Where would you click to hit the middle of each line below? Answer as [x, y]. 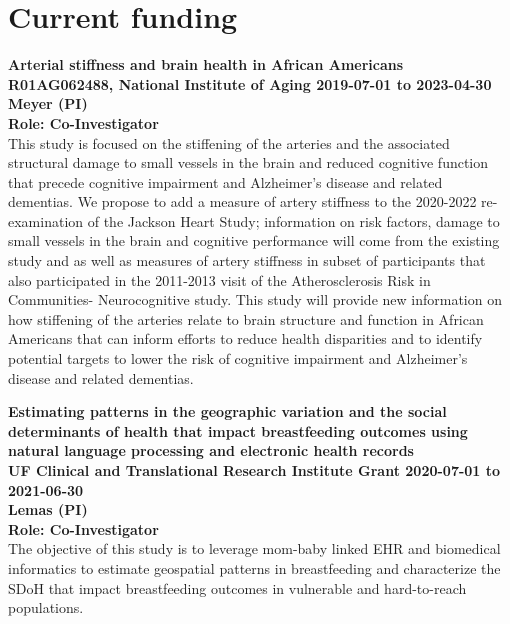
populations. [46, 607]
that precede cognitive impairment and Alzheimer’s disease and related [225, 181]
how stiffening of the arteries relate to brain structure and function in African [246, 318]
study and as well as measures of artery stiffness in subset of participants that [247, 260]
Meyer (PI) [48, 103]
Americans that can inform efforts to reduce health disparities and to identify [245, 338]
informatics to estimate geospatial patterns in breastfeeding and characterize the [254, 567]
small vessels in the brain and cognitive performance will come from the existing [254, 240]
